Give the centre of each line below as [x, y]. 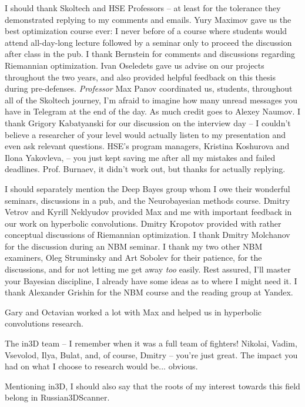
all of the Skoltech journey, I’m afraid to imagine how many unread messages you [151, 100]
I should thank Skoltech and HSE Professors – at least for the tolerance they [143, 8]
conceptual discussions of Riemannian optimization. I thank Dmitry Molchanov [148, 235]
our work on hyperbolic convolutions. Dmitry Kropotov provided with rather [143, 223]
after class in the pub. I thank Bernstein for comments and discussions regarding [150, 54]
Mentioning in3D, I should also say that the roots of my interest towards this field [152, 386]
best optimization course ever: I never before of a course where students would [146, 31]
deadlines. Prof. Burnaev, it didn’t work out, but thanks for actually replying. [145, 169]
